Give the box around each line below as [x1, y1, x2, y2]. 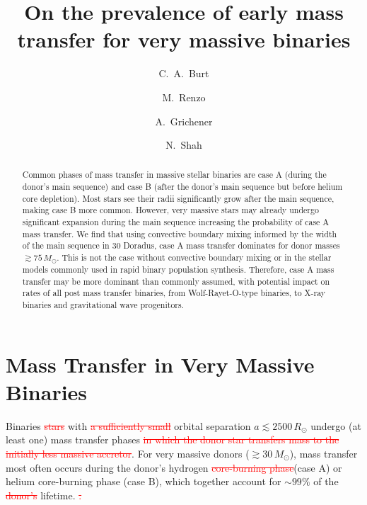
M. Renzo [162, 89, 206, 104]
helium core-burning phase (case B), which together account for [6, 474, 281, 489]
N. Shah [165, 137, 202, 152]
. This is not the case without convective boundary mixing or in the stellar [57, 251, 332, 263]
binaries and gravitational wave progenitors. [22, 298, 184, 310]
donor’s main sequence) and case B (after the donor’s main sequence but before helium [22, 181, 343, 193]
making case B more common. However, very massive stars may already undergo [22, 204, 319, 216]
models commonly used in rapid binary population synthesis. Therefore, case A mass [22, 263, 334, 276]
